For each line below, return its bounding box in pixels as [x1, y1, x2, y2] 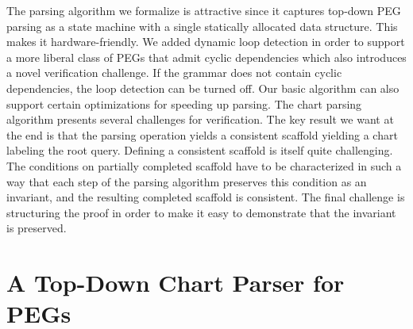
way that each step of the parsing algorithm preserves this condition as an [6, 173, 367, 189]
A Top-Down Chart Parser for [6, 266, 345, 299]
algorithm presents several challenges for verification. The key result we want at [6, 111, 394, 128]
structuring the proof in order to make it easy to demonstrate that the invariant [6, 204, 396, 220]
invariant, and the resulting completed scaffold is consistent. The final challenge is [6, 189, 405, 205]
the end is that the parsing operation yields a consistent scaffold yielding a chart [6, 126, 398, 143]
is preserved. [6, 220, 67, 236]
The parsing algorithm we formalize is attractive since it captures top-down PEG [6, 2, 401, 18]
